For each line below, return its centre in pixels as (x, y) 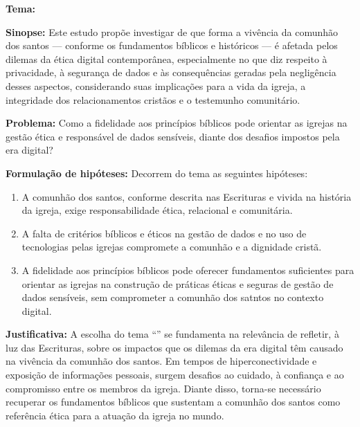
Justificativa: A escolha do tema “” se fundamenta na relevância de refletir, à (172, 334)
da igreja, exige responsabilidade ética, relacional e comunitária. (157, 210)
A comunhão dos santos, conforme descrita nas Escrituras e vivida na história (187, 196)
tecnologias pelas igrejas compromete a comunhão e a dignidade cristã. (172, 247)
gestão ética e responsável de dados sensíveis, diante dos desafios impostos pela (173, 136)
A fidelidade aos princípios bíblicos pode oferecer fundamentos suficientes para (188, 270)
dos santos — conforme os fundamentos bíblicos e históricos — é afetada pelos (172, 45)
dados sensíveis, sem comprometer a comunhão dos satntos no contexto (173, 297)
